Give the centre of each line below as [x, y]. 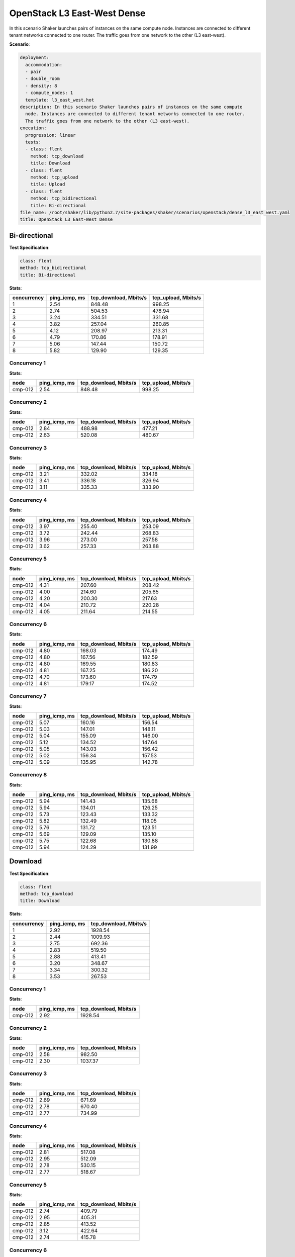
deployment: [35, 58]
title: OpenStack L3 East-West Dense [66, 219]
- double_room [43, 79]
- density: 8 [41, 86]
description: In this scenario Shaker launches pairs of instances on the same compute [131, 107]
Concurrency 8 [28, 775]
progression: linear [51, 135]
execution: [33, 128]
